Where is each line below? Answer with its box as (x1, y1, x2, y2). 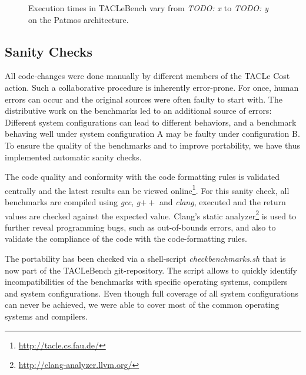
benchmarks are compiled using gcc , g (5, 195, 141, 208)
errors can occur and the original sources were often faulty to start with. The (5, 93, 282, 105)
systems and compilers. (5, 310, 88, 322)
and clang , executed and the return (159, 195, 286, 208)
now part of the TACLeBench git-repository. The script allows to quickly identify (5, 264, 297, 276)
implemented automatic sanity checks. (5, 150, 142, 163)
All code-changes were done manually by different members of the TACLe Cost (5, 70, 290, 82)
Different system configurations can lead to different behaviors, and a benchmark (5, 116, 297, 128)
